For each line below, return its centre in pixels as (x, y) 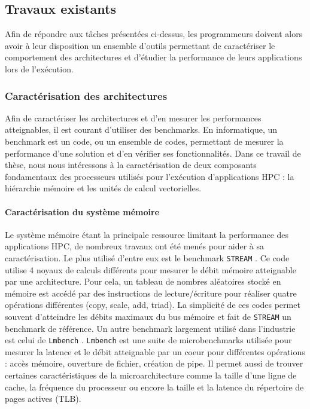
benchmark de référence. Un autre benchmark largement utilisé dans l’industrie (150, 328)
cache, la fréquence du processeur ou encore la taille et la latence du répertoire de (154, 387)
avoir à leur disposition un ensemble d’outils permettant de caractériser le (140, 45)
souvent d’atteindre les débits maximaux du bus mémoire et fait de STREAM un (148, 316)
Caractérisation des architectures (86, 95)
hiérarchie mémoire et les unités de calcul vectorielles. (103, 188)
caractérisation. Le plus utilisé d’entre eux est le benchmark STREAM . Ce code (147, 257)
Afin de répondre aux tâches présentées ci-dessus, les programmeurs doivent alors (154, 34)
